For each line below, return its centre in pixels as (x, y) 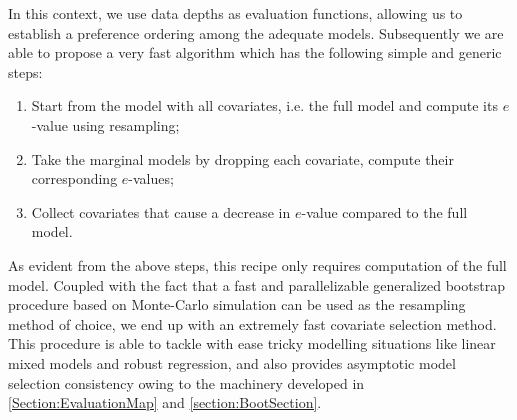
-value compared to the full (384, 211)
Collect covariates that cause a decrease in (161, 211)
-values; (151, 178)
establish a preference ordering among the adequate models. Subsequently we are (256, 32)
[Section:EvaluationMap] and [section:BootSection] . (165, 402)
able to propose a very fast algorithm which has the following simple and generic (255, 52)
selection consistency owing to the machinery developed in (186, 382)
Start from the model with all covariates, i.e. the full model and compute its (264, 105)
